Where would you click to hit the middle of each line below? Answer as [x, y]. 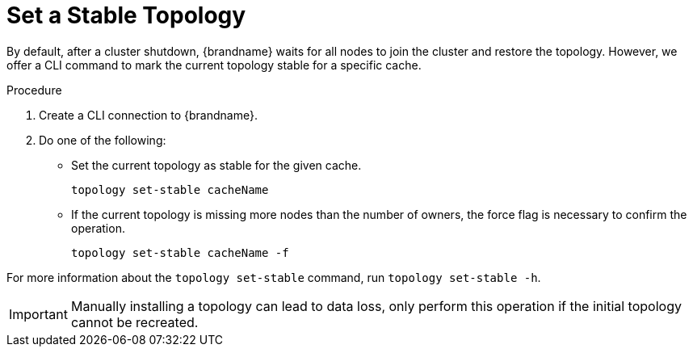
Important [38, 314]
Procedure [34, 90]
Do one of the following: [103, 140]
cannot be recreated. [134, 322]
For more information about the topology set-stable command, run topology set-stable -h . [274, 277]
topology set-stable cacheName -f [180, 252]
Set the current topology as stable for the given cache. [216, 165]
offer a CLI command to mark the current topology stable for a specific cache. [214, 65]
